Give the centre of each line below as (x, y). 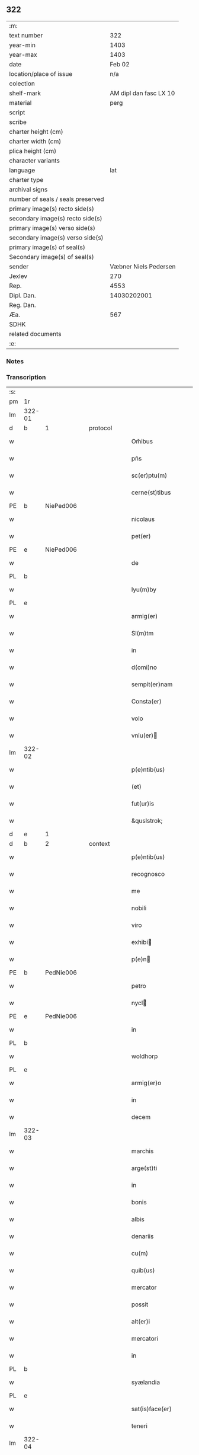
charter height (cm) (36, 132)
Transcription (26, 377)
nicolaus (143, 519)
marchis (142, 1151)
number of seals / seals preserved (57, 199)
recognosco (148, 874)
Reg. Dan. (23, 305)
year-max (23, 55)
